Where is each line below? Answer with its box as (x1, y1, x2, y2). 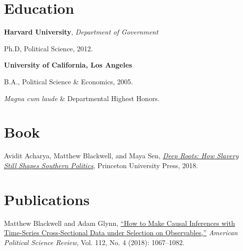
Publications (4, 189, 90, 209)
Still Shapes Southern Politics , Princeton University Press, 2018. (4, 160, 198, 170)
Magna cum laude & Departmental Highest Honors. (4, 93, 160, 103)
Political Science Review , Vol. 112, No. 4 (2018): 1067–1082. (4, 237, 185, 247)
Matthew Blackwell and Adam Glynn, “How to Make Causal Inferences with (4, 217, 235, 228)
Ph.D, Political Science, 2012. (4, 43, 93, 53)
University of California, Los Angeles (4, 60, 132, 70)
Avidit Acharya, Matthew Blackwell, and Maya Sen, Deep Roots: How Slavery (4, 150, 239, 161)
